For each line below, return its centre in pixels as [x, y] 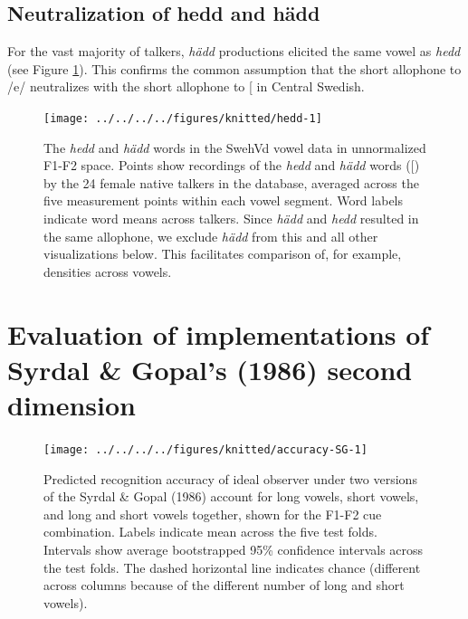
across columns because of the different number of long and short [224, 585]
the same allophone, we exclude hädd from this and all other [211, 236]
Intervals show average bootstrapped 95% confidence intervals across [234, 549]
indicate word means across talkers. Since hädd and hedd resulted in [231, 219]
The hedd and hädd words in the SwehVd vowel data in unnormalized [235, 147]
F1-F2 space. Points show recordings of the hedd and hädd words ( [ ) [232, 165]
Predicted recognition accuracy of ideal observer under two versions [230, 478]
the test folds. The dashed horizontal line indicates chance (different [232, 567]
